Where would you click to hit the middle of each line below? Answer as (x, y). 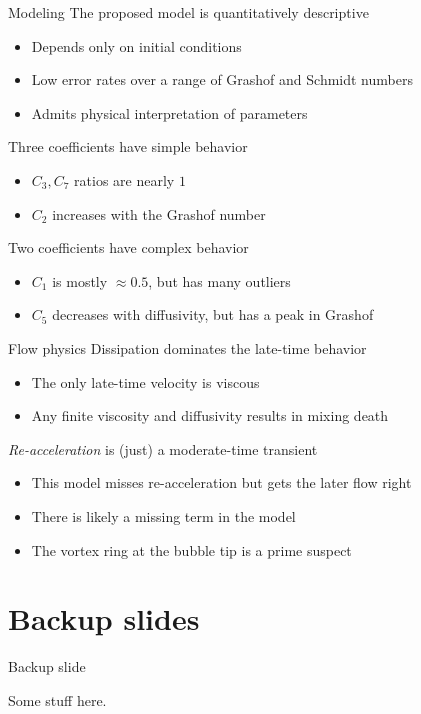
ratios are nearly (124, 179)
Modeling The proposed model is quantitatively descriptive (188, 12)
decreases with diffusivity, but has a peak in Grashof (213, 314)
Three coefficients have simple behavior (128, 146)
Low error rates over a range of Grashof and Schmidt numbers (222, 79)
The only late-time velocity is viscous (145, 381)
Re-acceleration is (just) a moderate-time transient (163, 448)
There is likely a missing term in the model (163, 515)
